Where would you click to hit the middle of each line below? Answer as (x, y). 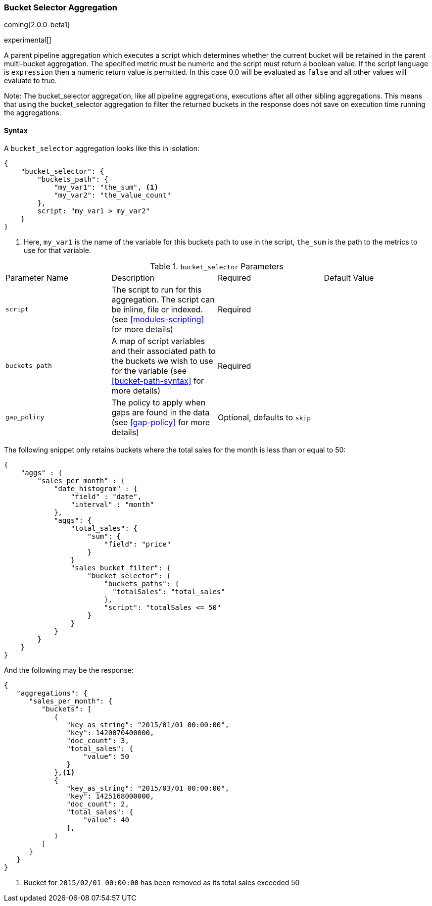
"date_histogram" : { (96, 488)
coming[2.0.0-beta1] (37, 25)
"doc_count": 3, (98, 740)
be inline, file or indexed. (157, 309)
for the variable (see (149, 371)
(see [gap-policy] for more (161, 422)
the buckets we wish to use (162, 361)
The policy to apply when (159, 402)
